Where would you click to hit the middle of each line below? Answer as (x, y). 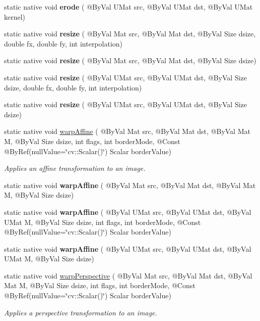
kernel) (15, 16)
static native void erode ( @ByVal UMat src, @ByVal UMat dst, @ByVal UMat (128, 7)
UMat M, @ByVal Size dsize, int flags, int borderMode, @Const (103, 222)
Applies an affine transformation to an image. (75, 168)
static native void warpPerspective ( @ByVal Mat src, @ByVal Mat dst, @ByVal (128, 275)
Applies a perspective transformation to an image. (81, 312)
